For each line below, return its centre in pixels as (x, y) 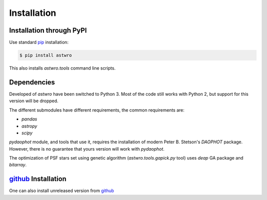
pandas (29, 119)
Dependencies (32, 82)
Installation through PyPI (48, 30)
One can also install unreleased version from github (62, 191)
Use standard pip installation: (39, 42)
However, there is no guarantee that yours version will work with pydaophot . (87, 149)
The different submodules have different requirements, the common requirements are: (97, 110)
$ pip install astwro (46, 55)
